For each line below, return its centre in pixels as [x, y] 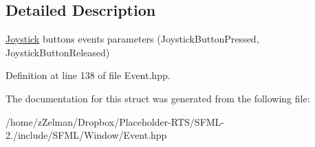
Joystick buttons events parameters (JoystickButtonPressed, [132, 39]
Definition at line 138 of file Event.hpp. [88, 75]
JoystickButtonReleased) [58, 52]
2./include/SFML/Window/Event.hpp [86, 135]
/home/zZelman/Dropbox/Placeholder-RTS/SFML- [115, 121]
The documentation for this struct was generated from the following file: [158, 98]
